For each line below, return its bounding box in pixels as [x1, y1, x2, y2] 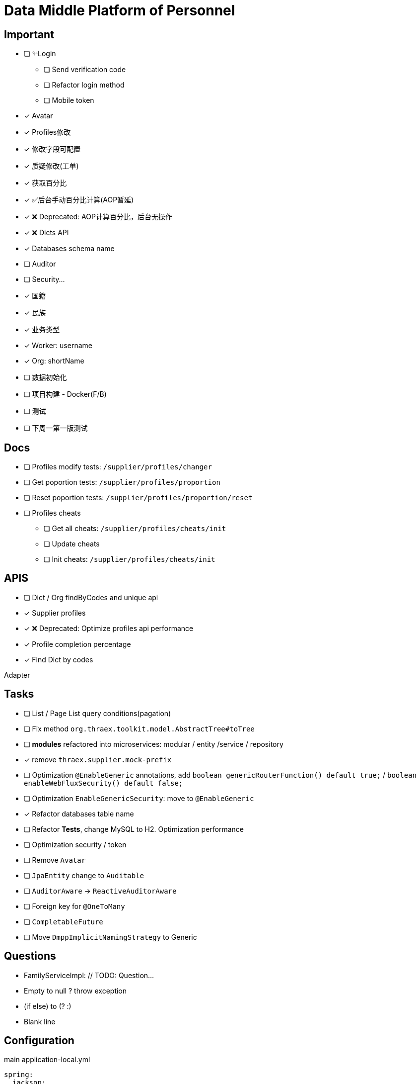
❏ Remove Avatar [24, 855, 86, 864]
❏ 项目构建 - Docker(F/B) [24, 390, 107, 399]
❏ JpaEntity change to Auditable [24, 871, 144, 880]
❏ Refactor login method [44, 81, 125, 90]
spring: [4, 1071, 34, 1079]
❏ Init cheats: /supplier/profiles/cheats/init [44, 555, 215, 564]
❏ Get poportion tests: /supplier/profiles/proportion [24, 478, 220, 487]
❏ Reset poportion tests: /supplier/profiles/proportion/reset [24, 493, 253, 502]
